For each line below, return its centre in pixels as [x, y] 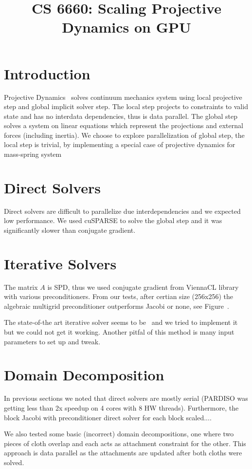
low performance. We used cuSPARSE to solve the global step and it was [113, 220]
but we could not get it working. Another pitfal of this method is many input [119, 332]
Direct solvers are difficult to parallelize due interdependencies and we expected [122, 211]
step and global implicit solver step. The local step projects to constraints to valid [126, 106]
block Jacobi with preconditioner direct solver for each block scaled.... [108, 417]
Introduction [47, 73]
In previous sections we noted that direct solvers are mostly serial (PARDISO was [126, 398]
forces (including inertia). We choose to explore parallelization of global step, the [124, 135]
